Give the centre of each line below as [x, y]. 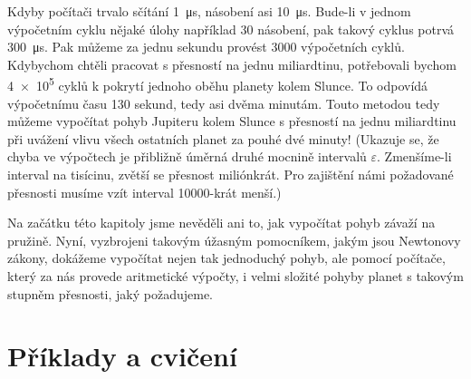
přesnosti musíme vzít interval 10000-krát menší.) [144, 192]
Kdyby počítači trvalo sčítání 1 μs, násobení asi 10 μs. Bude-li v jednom [209, 11]
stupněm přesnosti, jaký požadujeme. [111, 293]
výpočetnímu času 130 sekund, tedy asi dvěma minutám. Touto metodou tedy [224, 103]
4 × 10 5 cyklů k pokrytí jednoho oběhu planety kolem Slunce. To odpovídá [218, 84]
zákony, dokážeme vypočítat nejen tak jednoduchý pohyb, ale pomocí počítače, [226, 258]
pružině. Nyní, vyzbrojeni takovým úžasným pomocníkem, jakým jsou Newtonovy [234, 240]
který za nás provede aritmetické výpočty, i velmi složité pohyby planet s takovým [235, 275]
